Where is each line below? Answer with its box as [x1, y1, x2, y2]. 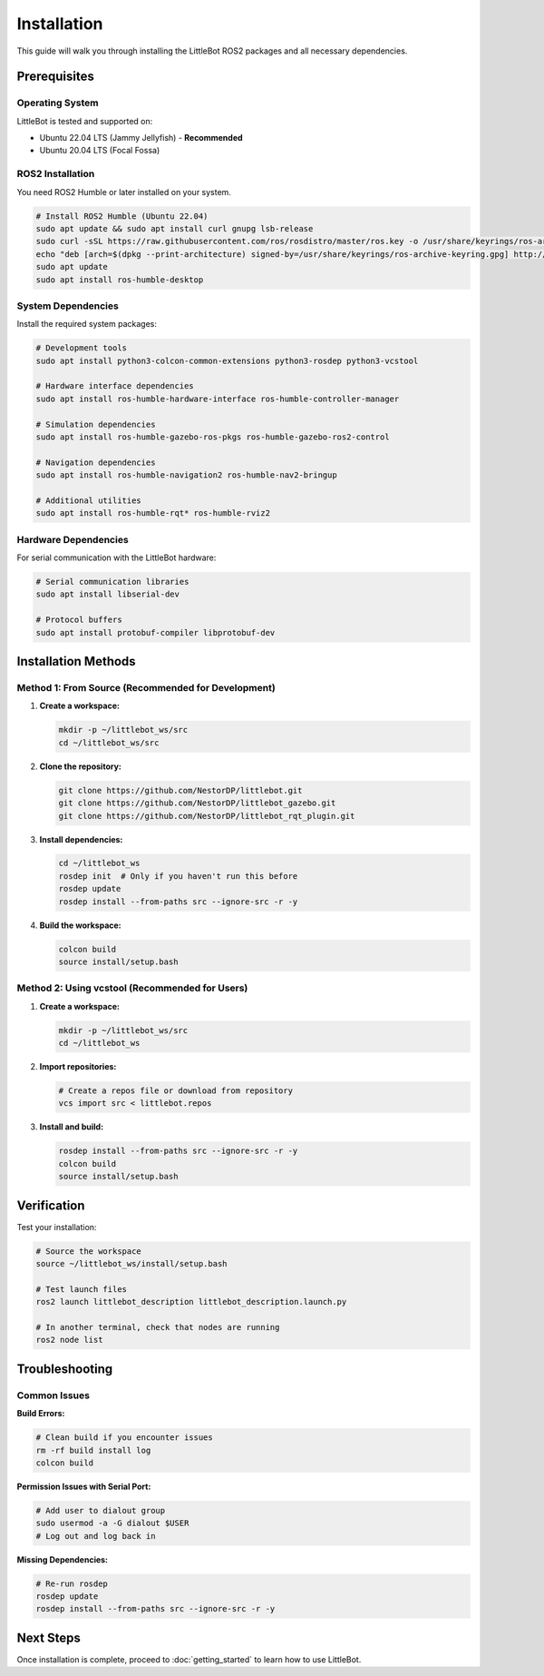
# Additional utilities [35, 495, 142, 506]
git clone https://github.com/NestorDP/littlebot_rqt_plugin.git [58, 811, 355, 821]
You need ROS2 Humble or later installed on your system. [16, 186, 231, 197]
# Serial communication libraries [35, 577, 189, 587]
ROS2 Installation [16, 168, 95, 181]
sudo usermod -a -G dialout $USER [35, 1518, 189, 1529]
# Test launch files [35, 1284, 127, 1294]
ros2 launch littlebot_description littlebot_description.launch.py [35, 1296, 347, 1307]
